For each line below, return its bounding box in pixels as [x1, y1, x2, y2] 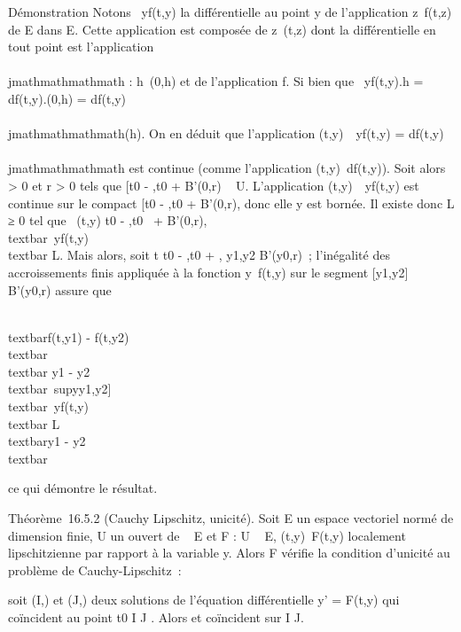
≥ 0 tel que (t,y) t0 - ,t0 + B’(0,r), [8, 211, 207, 230]
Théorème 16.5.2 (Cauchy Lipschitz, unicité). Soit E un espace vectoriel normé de [8, 509, 454, 527]
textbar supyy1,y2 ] [8, 379, 112, 398]
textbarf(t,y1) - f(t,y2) [8, 327, 129, 346]
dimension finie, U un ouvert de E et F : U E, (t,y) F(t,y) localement [8, 526, 406, 544]
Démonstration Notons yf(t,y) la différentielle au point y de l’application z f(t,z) [8, 3, 452, 20]
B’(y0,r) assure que [8, 280, 112, 299]
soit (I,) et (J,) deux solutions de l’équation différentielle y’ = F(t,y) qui [8, 590, 400, 609]
